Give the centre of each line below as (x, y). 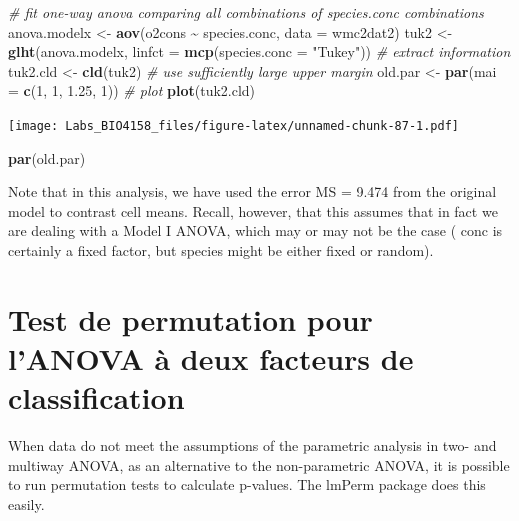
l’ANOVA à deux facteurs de (211, 357)
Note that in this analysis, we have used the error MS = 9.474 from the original (252, 191)
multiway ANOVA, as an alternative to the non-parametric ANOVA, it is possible (259, 464)
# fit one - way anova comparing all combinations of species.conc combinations (246, 12)
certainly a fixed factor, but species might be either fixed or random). (221, 250)
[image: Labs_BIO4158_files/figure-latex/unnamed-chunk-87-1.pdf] (234, 125)
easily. (26, 503)
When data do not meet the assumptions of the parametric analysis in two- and (252, 445)
